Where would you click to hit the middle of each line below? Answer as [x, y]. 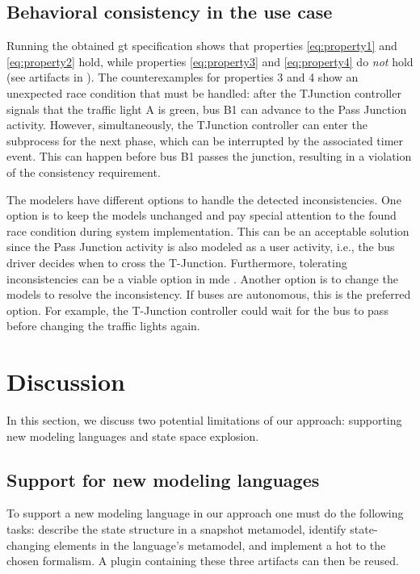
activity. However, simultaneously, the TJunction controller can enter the [187, 125]
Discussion [66, 381]
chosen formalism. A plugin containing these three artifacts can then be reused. [203, 561]
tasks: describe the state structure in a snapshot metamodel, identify [176, 529]
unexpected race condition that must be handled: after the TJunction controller [204, 92]
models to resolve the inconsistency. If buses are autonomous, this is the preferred [209, 294]
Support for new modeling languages [163, 479]
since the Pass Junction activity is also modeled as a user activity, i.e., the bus [201, 247]
